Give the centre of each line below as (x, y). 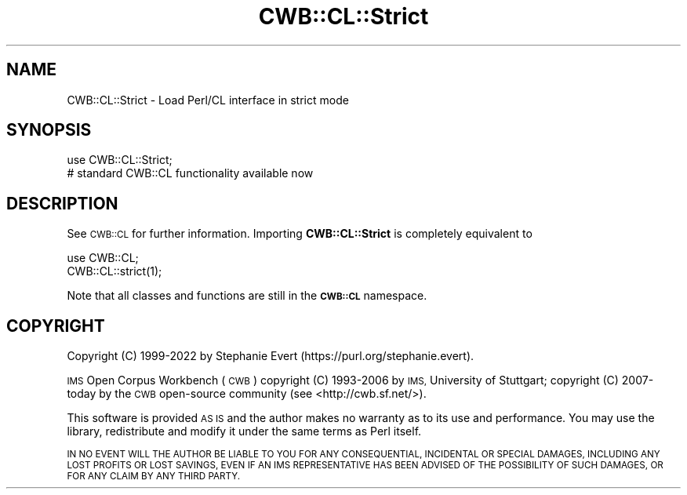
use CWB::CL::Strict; (120, 160)
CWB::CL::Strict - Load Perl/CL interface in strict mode (208, 100)
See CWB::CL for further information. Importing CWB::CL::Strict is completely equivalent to (300, 234)
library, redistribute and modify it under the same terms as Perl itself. (244, 431)
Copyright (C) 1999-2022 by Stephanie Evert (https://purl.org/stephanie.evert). (271, 356)
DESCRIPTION (62, 203)
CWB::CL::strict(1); (114, 271)
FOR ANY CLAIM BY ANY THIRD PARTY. (154, 477)
